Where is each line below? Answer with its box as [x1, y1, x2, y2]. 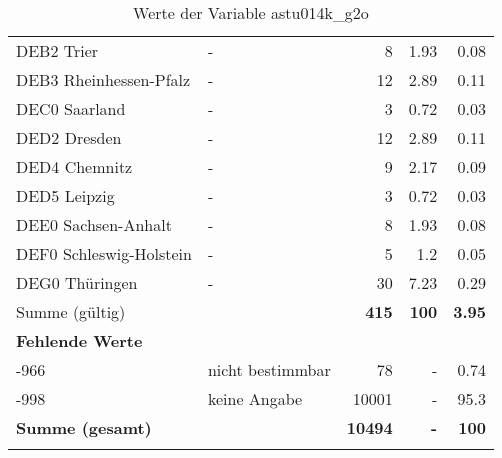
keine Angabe [207, 387, 303, 410]
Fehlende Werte [16, 329, 143, 352]
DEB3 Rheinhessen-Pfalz [16, 68, 191, 91]
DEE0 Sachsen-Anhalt [16, 213, 172, 236]
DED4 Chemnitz [16, 155, 133, 178]
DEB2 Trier [16, 39, 99, 62]
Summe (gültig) [16, 300, 126, 323]
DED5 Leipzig [16, 184, 115, 207]
